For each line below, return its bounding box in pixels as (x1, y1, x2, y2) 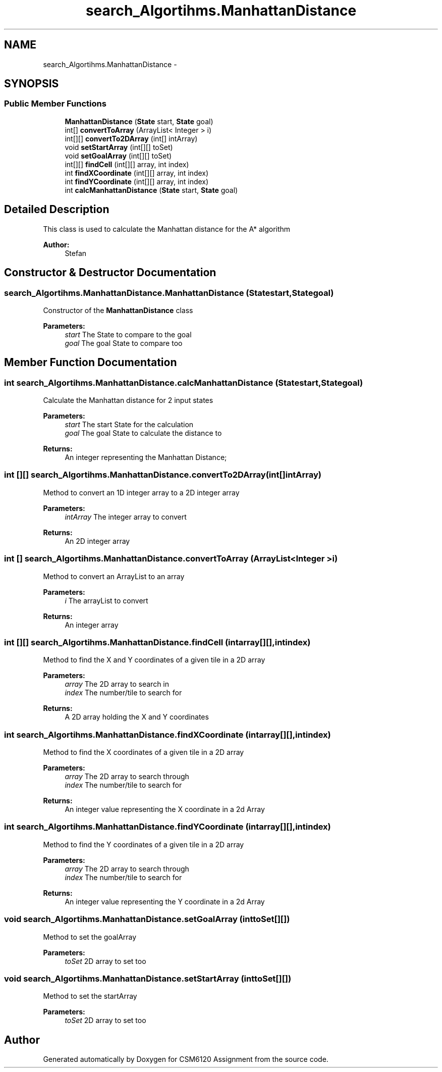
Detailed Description (4, 203, 109, 216)
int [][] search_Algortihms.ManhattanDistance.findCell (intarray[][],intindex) (4, 637, 311, 647)
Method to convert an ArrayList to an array (43, 572, 185, 581)
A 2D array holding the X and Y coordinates (65, 712, 209, 722)
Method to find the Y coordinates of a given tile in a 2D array (43, 840, 244, 849)
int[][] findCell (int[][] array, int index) (65, 160, 189, 169)
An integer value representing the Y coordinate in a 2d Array (65, 897, 265, 906)
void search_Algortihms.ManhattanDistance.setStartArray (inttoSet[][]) (4, 973, 292, 984)
